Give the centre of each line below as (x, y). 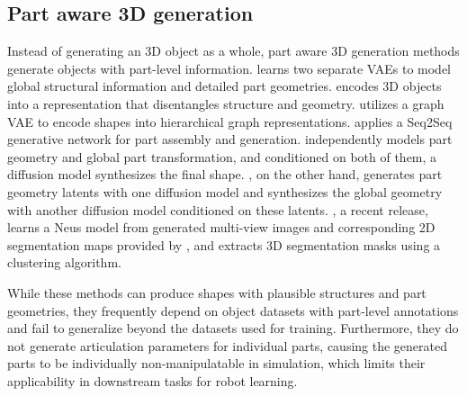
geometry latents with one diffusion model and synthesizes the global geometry (225, 191)
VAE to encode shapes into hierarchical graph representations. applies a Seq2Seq (230, 121)
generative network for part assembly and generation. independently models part (230, 139)
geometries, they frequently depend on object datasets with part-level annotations (233, 310)
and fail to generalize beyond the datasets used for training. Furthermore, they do (233, 328)
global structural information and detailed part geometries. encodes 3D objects (225, 86)
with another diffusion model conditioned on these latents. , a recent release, (218, 209)
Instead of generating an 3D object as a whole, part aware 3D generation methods (233, 51)
